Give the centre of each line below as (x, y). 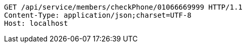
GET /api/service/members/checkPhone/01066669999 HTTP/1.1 (124, 7)
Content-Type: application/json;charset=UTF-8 (98, 15)
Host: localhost (36, 23)
